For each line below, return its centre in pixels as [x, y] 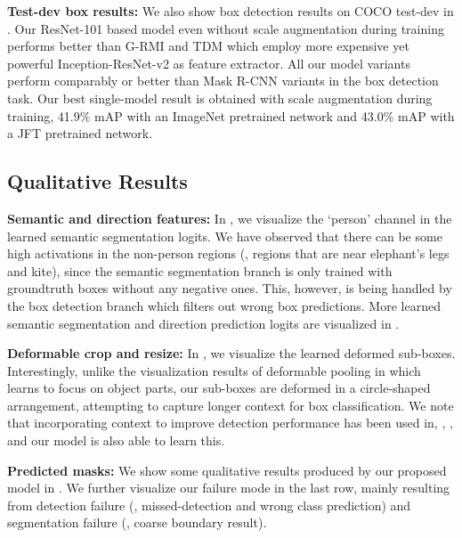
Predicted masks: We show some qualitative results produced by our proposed [227, 470]
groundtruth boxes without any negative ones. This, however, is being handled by [230, 288]
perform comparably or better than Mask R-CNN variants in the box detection [223, 81]
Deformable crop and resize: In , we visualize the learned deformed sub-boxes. [231, 353]
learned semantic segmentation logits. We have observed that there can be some [225, 236]
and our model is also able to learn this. [116, 440]
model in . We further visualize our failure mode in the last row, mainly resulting [229, 488]
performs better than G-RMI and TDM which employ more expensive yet [208, 46]
